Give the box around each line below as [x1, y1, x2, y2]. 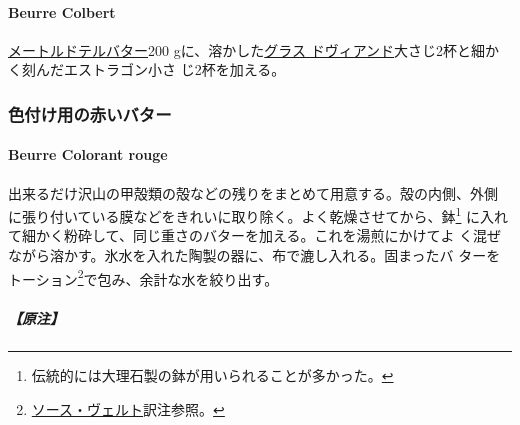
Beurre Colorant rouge [8, 144, 168, 165]
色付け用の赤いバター [8, 101, 172, 126]
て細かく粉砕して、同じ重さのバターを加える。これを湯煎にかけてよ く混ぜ [8, 225, 502, 246]
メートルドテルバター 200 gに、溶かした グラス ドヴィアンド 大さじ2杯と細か [8, 39, 500, 60]
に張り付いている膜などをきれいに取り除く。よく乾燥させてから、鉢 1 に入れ [8, 203, 509, 226]
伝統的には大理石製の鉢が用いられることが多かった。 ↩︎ [31, 365, 394, 386]
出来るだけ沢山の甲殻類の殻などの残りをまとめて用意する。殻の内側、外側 [8, 182, 498, 203]
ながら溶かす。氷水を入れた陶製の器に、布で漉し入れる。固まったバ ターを [8, 245, 501, 266]
